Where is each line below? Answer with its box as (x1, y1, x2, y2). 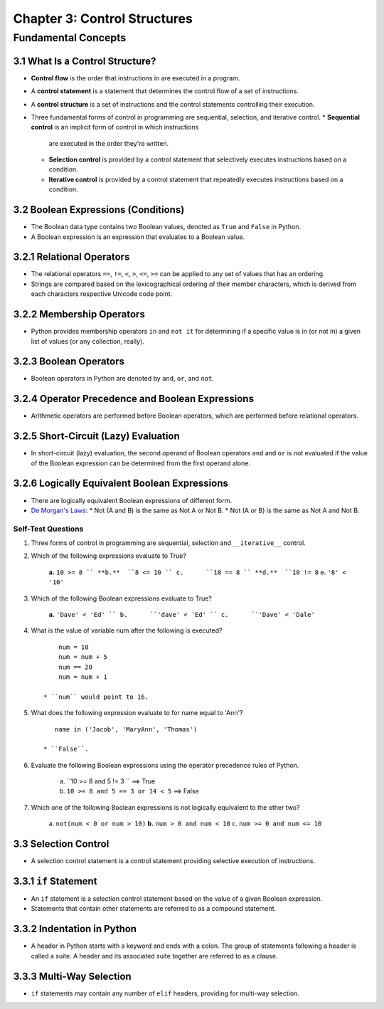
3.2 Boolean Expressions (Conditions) (13, 204, 185, 216)
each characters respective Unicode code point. (31, 290, 173, 298)
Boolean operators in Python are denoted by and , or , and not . (31, 374, 215, 383)
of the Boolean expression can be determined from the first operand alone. (31, 459, 251, 467)
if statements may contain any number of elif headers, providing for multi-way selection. (31, 989, 300, 998)
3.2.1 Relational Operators (13, 251, 130, 263)
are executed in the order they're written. (48, 139, 169, 147)
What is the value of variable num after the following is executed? (31, 626, 223, 635)
